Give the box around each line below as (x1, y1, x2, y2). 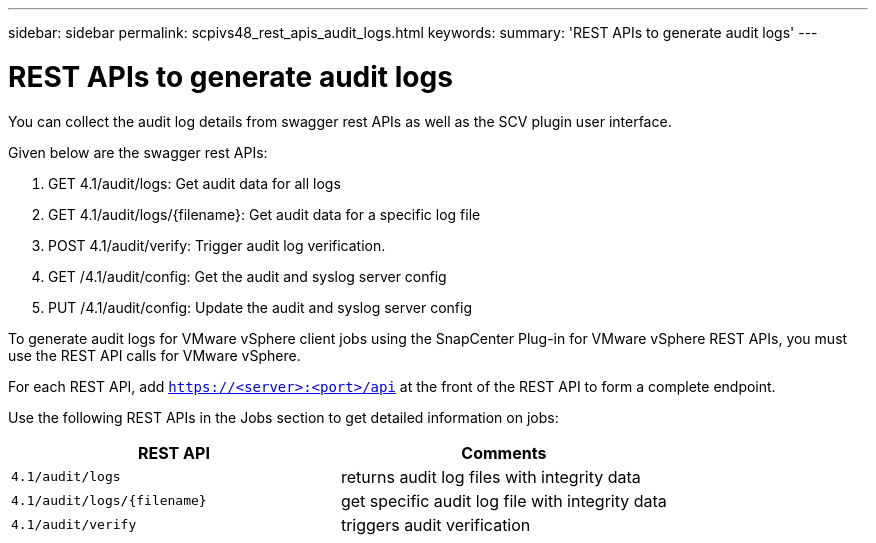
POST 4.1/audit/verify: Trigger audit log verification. (48, 236, 386, 254)
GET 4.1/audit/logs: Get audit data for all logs (48, 174, 341, 192)
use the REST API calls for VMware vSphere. (8, 346, 301, 364)
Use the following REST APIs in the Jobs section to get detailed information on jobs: (8, 408, 559, 426)
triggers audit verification (340, 514, 531, 535)
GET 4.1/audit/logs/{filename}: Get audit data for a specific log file (48, 205, 481, 223)
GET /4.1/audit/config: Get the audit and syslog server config (48, 267, 447, 285)
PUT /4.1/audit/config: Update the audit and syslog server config (48, 298, 473, 316)
